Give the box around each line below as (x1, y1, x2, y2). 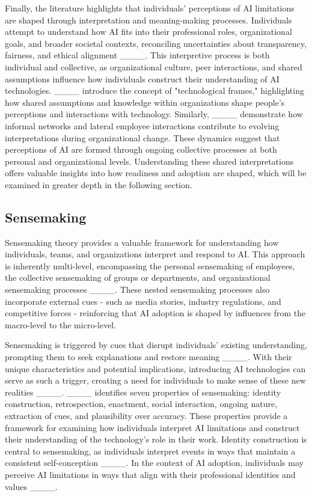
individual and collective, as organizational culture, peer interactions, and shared (5, 60, 302, 73)
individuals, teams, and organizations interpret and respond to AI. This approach (5, 248, 305, 260)
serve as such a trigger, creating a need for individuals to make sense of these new (5, 374, 306, 387)
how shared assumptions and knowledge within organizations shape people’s (5, 96, 285, 108)
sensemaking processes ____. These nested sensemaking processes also (5, 283, 270, 296)
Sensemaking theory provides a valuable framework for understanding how (5, 236, 279, 248)
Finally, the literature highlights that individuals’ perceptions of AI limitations (5, 2, 295, 14)
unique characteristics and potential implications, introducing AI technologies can (5, 362, 306, 375)
